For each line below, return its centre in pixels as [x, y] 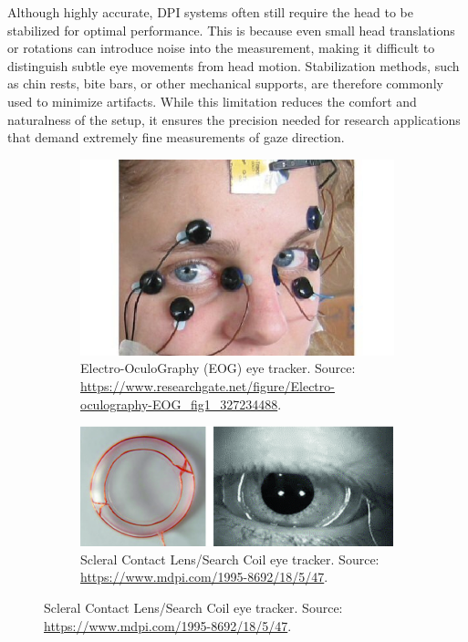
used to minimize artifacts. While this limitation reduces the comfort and [212, 101]
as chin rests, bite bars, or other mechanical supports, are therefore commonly [225, 83]
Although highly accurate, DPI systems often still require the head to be [210, 12]
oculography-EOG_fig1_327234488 [179, 404]
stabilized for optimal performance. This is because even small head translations [231, 30]
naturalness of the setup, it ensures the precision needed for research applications [234, 119]
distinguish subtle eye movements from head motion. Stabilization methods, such [234, 65]
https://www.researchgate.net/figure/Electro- [208, 385]
